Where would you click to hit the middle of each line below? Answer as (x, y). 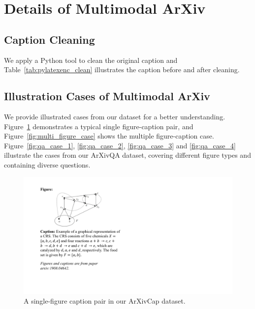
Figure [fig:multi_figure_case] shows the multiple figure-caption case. (109, 136)
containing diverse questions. (47, 164)
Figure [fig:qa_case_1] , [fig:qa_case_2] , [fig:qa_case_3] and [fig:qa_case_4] (120, 145)
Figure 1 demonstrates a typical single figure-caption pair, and (99, 126)
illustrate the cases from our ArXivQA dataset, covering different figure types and (127, 155)
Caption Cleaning (49, 39)
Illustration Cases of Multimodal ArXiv (107, 96)
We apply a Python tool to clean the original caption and (91, 60)
